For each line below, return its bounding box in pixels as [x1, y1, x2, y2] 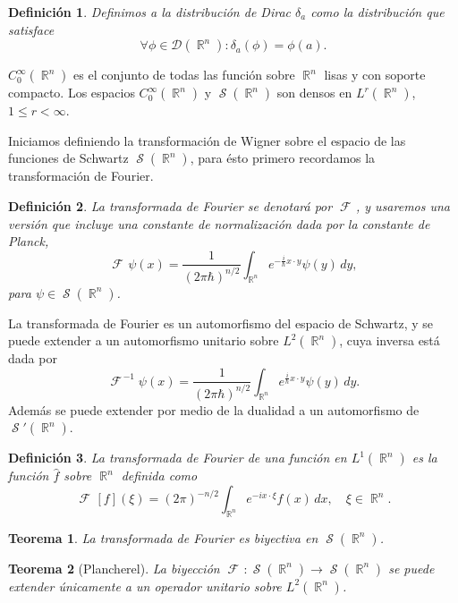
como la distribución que [310, 3, 445, 21]
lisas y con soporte [324, 65, 426, 84]
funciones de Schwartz [8, 149, 129, 167]
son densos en [276, 83, 352, 102]
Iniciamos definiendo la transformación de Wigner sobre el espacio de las [8, 131, 406, 149]
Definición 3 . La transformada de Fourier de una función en [8, 448, 347, 467]
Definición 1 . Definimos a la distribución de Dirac [8, 3, 292, 21]
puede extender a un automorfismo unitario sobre [8, 331, 279, 350]
